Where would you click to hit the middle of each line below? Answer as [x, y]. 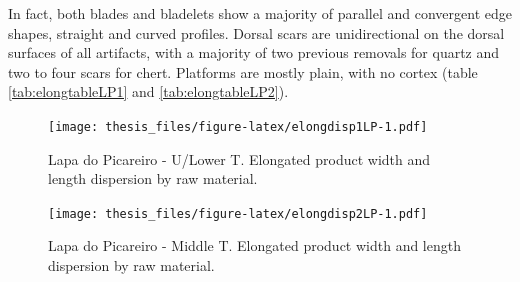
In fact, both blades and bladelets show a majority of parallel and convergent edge [260, 13]
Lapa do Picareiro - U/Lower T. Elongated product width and [239, 158]
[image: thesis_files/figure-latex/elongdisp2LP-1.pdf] [238, 213]
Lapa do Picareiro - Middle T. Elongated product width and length [254, 245]
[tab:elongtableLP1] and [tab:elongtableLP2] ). [148, 91]
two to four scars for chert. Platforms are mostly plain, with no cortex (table [243, 71]
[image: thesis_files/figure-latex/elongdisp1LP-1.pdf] [238, 126]
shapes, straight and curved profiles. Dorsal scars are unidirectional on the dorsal [256, 32]
